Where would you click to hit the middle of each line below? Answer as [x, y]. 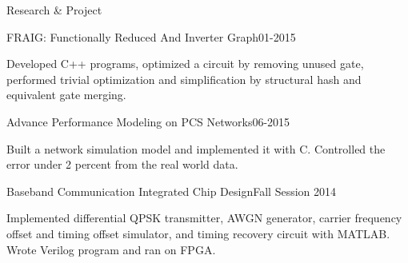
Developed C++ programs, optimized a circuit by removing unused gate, [185, 64]
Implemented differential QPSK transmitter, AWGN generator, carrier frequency [204, 218]
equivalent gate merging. [66, 95]
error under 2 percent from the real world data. [122, 164]
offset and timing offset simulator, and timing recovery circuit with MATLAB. [198, 233]
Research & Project [54, 10]
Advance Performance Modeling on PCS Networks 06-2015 [148, 121]
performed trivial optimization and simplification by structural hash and [184, 79]
